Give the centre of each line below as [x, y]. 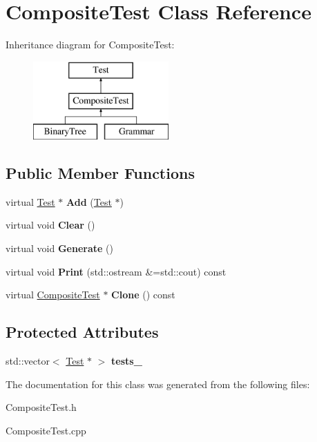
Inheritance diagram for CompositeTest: [90, 45]
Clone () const [143, 295]
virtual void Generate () [59, 248]
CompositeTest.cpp [46, 430]
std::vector [28, 361]
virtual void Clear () [50, 225]
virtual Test [30, 201]
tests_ [127, 361]
